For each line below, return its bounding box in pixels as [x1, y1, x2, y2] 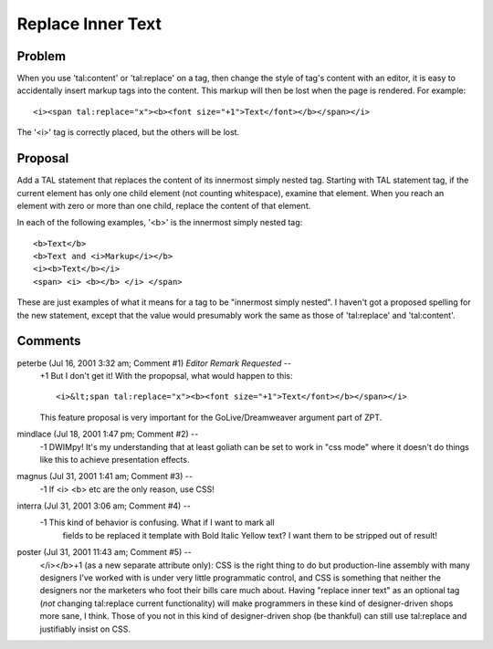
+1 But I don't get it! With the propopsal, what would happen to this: [39, 370, 293, 381]
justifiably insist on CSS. [39, 623, 131, 634]
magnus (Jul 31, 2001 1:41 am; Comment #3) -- [16, 471, 194, 482]
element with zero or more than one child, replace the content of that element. [16, 200, 311, 211]
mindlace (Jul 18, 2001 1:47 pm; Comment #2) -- [16, 429, 199, 440]
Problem [16, 48, 67, 64]
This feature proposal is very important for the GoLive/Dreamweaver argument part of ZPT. [39, 412, 383, 423]
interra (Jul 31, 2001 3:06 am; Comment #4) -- [16, 500, 192, 511]
